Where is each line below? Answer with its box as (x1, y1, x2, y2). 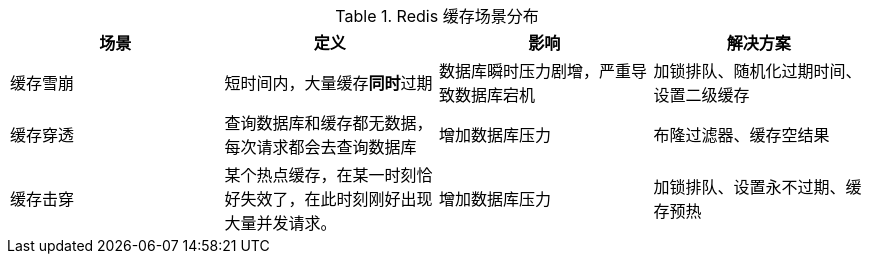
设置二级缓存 (653, 85, 750, 105)
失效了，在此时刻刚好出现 (240, 189, 433, 209)
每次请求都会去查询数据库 (224, 137, 417, 157)
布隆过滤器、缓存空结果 (653, 125, 830, 145)
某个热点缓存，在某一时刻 (224, 165, 417, 185)
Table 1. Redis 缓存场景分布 (335, 6, 539, 26)
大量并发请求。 (224, 213, 337, 233)
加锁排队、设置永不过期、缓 (653, 177, 862, 197)
